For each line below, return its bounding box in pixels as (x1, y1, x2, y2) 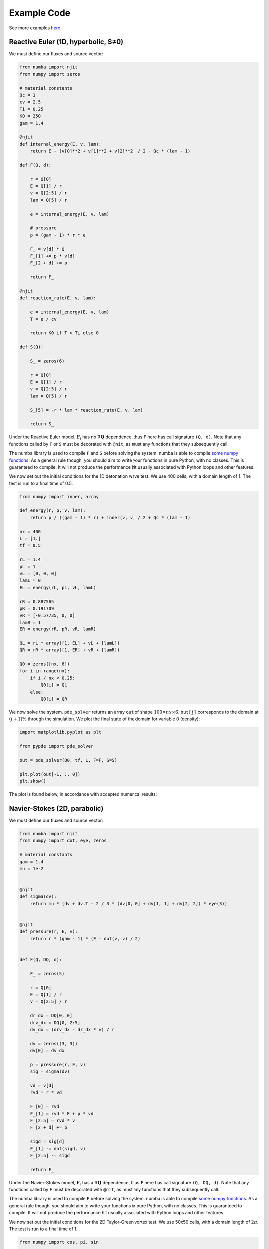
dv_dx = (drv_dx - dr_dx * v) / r (30, 1027, 115, 1032)
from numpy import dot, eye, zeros (19, 838, 107, 844)
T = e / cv (30, 316, 57, 322)
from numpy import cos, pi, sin (19, 1239, 99, 1245)
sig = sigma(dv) (30, 1069, 70, 1074)
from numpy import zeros (19, 71, 81, 77)
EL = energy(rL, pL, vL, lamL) (19, 585, 97, 590)
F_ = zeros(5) (30, 971, 65, 976)
